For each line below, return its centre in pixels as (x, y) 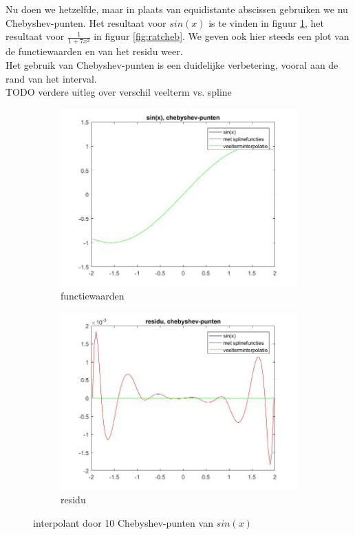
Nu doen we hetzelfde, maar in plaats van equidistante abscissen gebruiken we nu (177, 9)
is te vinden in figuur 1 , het (266, 22)
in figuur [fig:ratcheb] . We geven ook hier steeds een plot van (222, 36)
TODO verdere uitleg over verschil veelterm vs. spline (119, 92)
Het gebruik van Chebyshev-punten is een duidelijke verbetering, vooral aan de (172, 64)
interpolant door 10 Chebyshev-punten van (123, 523)
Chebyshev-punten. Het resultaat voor (86, 22)
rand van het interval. (51, 78)
